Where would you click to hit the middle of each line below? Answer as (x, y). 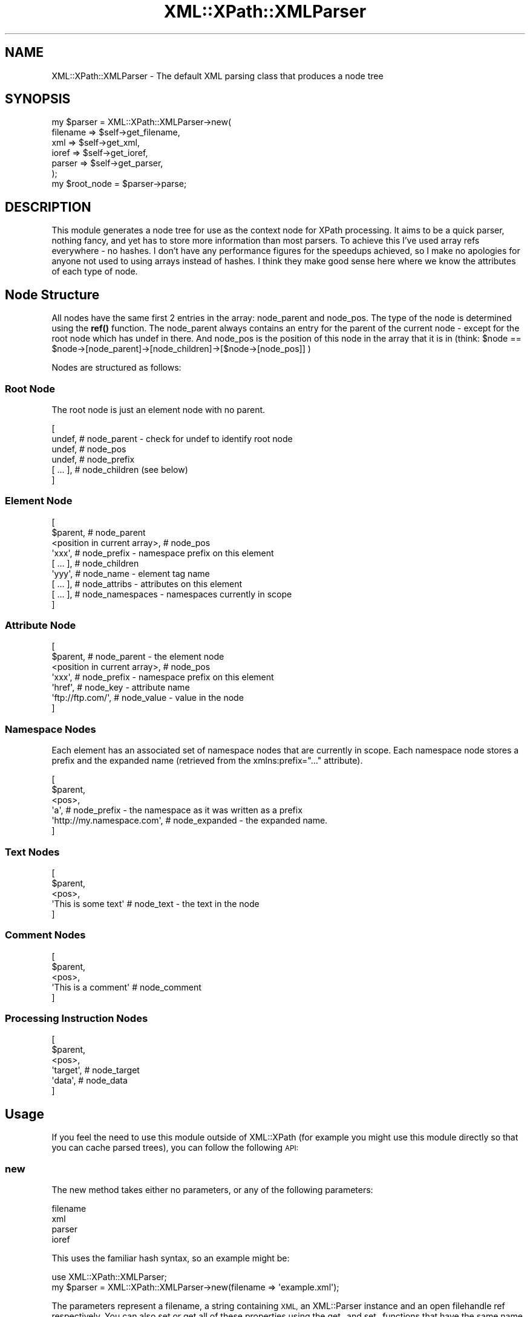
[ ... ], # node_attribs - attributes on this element (147, 584)
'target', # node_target (96, 1070)
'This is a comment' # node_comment (126, 987)
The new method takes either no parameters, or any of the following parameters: (212, 1189)
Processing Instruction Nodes (77, 1018)
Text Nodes (32, 852)
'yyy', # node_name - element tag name (131, 573)
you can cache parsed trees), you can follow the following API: (175, 1148)
